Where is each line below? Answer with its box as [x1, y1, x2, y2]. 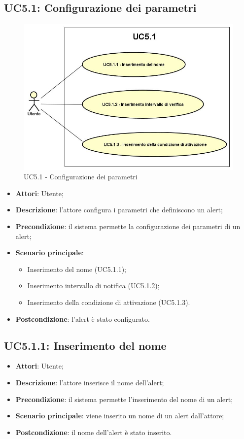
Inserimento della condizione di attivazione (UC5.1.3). [27, 297, 190, 307]
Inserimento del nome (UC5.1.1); [27, 264, 126, 274]
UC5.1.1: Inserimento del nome [4, 338, 167, 353]
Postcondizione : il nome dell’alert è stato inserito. [15, 427, 172, 437]
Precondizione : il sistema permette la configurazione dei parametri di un [15, 221, 241, 231]
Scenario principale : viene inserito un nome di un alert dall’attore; [15, 410, 224, 421]
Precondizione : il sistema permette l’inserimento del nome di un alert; [15, 394, 233, 404]
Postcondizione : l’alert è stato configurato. [15, 313, 150, 324]
